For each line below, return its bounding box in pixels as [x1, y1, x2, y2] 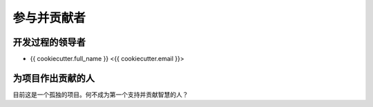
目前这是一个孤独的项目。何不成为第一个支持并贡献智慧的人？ [12, 90, 189, 99]
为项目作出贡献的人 [12, 72, 95, 84]
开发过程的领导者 [12, 36, 86, 48]
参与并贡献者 [12, 10, 86, 25]
